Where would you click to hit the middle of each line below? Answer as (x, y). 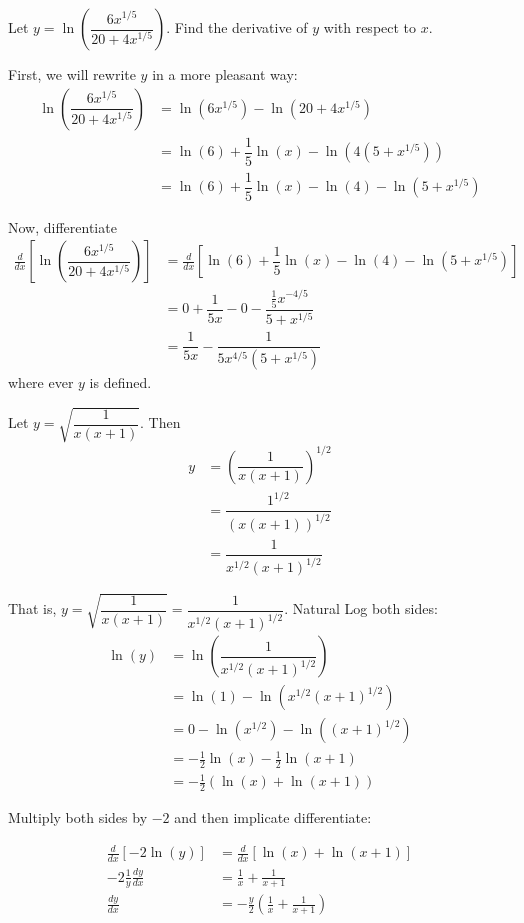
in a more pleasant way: (225, 74)
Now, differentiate (62, 226)
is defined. (120, 382)
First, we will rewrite (72, 74)
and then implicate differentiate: (273, 817)
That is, (32, 608)
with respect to (370, 27)
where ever (41, 382)
